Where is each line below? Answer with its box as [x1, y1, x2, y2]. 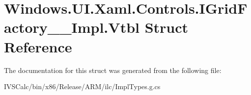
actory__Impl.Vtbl [4, 17, 139, 37]
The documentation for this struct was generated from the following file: [4, 65, 222, 75]
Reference [4, 36, 72, 56]
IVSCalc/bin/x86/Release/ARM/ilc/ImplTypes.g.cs [4, 81, 161, 92]
